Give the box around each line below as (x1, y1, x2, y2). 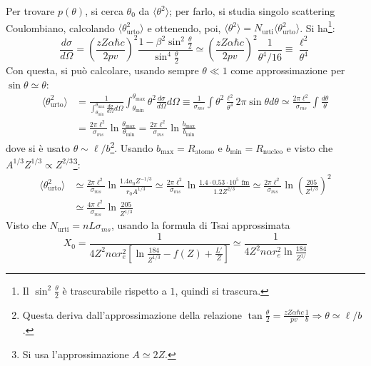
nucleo (263, 148, 283, 156)
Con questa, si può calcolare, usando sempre (6, 63, 199, 78)
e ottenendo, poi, (147, 20, 221, 35)
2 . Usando (110, 138, 153, 155)
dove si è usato (6, 140, 70, 155)
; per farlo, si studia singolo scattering (169, 4, 335, 18)
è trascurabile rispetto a (62, 283, 167, 298)
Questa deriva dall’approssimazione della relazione (22, 307, 242, 322)
